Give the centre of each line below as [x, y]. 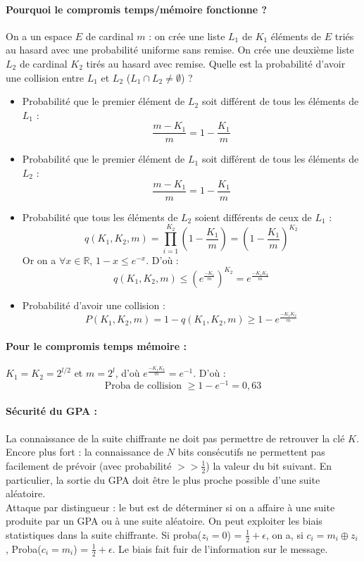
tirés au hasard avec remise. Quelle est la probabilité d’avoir [216, 63]
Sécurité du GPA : [52, 411]
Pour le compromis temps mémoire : [96, 345]
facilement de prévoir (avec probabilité [89, 465]
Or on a [39, 260]
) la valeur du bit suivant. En [269, 465]
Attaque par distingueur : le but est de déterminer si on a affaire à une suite [170, 507]
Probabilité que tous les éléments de [100, 217]
